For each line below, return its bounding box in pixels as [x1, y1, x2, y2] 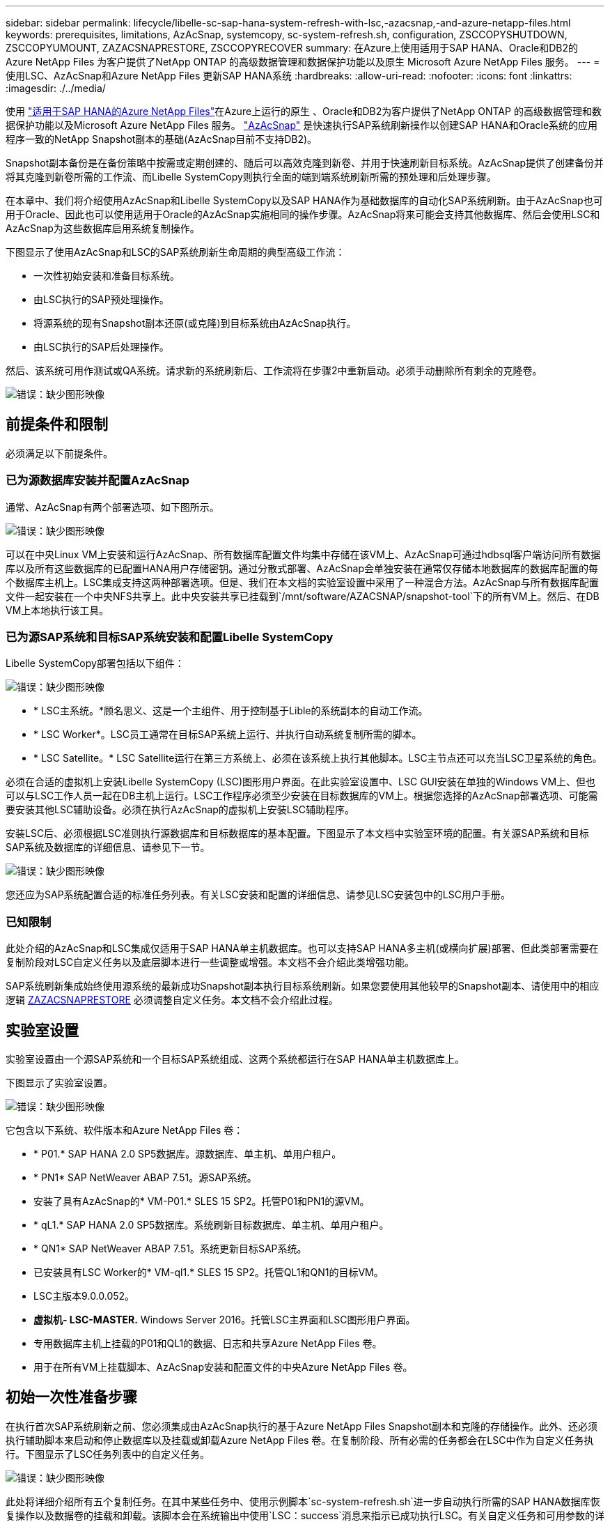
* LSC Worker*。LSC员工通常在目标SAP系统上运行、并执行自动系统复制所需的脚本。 [33, 728, 422, 741]
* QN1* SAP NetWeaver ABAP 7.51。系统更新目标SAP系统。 [33, 1242, 307, 1254]
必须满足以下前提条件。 [6, 447, 113, 459]
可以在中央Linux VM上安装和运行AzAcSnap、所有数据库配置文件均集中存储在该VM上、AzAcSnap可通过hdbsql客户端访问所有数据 [6, 548, 601, 560]
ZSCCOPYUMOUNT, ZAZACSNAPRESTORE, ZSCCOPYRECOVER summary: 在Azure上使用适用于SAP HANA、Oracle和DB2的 [6, 42, 579, 54]
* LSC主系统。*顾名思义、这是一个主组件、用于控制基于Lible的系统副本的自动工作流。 [33, 705, 428, 717]
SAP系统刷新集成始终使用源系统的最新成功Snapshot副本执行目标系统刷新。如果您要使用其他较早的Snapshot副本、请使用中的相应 [6, 980, 600, 992]
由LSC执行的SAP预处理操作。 [33, 293, 169, 305]
